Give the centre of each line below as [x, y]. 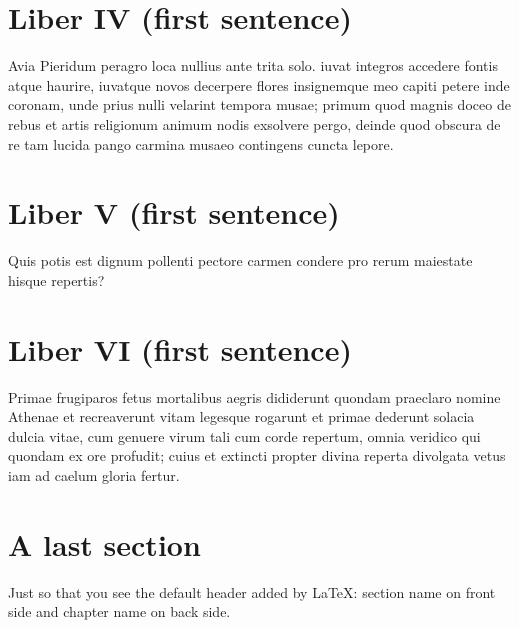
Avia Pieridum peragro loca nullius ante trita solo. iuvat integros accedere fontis [253, 65]
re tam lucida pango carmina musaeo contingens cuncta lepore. [201, 143]
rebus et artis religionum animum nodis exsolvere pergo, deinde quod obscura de [254, 123]
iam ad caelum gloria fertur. [94, 474]
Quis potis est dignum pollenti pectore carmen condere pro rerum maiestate [240, 260]
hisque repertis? [56, 279]
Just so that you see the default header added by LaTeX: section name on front [252, 591]
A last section [104, 543]
